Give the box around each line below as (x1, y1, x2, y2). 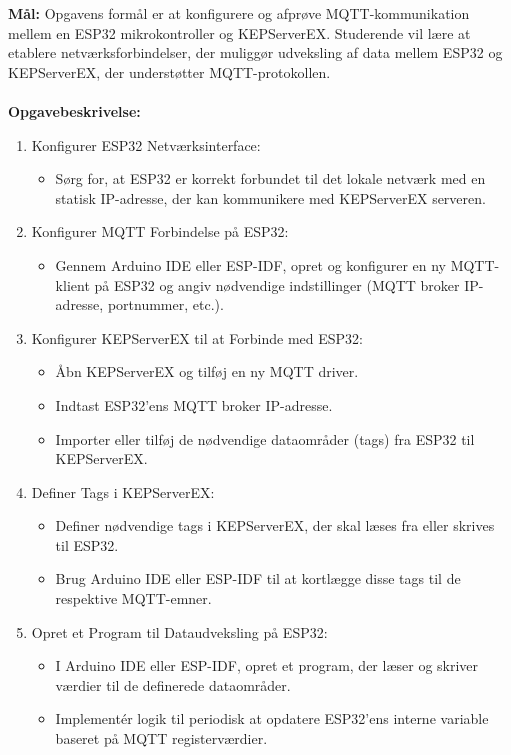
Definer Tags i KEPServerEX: (31, 481, 215, 502)
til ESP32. (55, 534, 119, 555)
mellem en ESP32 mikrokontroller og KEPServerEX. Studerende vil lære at (8, 22, 471, 43)
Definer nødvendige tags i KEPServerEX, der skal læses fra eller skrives (55, 515, 495, 536)
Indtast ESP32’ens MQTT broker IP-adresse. (55, 394, 333, 415)
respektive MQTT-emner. (55, 588, 212, 609)
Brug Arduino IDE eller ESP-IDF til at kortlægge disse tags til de (55, 568, 461, 589)
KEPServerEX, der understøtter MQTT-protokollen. (8, 61, 331, 82)
